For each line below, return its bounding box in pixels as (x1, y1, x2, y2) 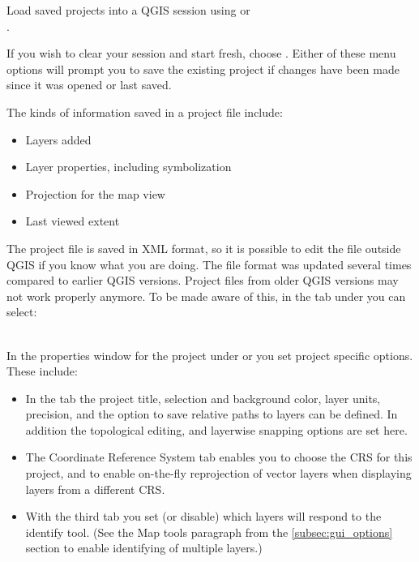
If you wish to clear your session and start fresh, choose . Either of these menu (6, 45, 396, 62)
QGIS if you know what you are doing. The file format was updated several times (6, 255, 412, 272)
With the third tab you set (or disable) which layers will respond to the (25, 508, 382, 525)
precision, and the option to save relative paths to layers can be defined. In (25, 405, 398, 423)
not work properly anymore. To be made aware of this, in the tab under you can (6, 287, 406, 304)
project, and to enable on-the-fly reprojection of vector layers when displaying (25, 465, 412, 482)
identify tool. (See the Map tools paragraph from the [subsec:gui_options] (25, 523, 393, 540)
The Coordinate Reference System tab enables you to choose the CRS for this (25, 448, 413, 465)
